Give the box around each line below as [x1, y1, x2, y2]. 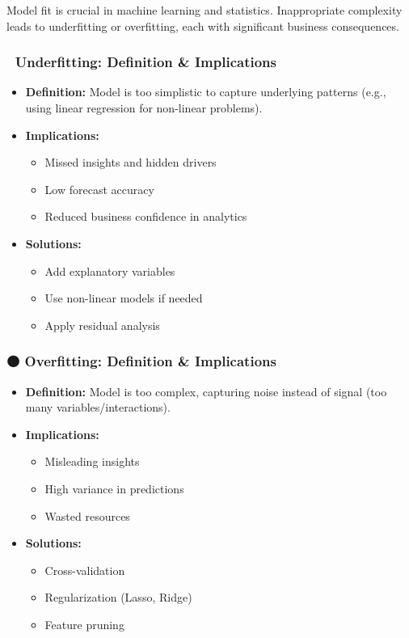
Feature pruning [44, 615, 124, 632]
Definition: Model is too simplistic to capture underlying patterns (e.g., [25, 83, 386, 100]
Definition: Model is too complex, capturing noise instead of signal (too [25, 382, 387, 399]
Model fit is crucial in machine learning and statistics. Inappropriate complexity [6, 2, 403, 18]
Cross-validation [44, 561, 125, 578]
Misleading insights [44, 453, 140, 470]
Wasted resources [44, 507, 130, 524]
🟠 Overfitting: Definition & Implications [6, 351, 276, 371]
